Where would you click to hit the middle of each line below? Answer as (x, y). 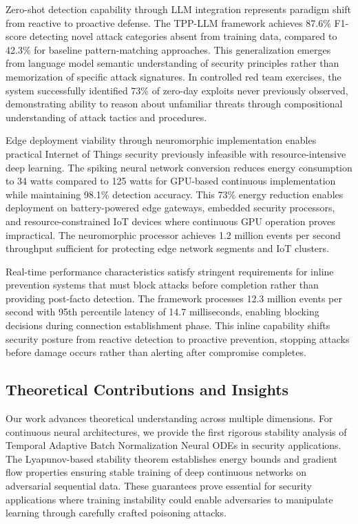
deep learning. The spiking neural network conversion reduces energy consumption (179, 167)
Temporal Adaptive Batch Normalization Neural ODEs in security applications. (173, 445)
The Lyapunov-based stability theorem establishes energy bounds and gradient (171, 458)
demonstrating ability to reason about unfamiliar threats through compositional (174, 104)
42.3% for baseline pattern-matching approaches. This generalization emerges (168, 49)
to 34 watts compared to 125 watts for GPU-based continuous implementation (171, 181)
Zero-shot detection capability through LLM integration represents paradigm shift (178, 9)
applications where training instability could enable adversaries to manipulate (169, 499)
